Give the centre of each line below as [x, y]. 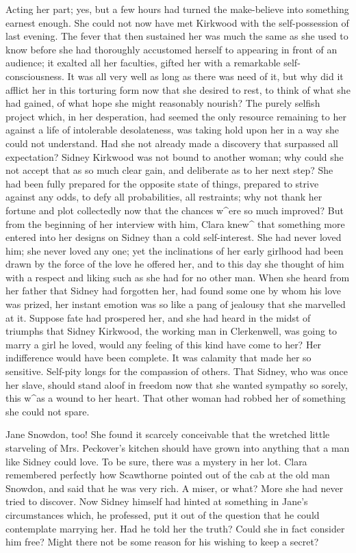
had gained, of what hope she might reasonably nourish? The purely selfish [163, 103]
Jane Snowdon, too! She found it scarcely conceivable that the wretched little [168, 434]
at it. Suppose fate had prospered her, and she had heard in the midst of [158, 317]
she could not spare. [48, 411]
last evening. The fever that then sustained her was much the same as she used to [177, 36]
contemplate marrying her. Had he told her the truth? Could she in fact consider [175, 528]
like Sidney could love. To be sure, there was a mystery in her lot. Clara [156, 461]
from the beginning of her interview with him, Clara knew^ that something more [175, 223]
